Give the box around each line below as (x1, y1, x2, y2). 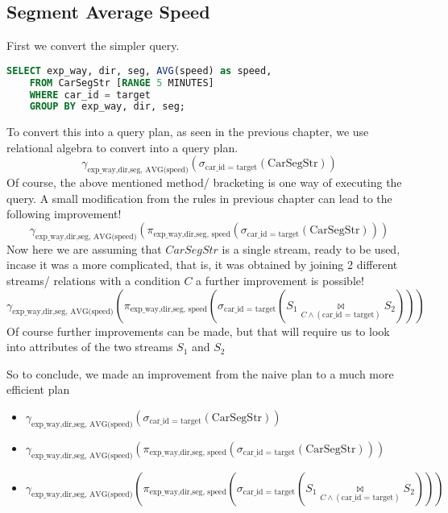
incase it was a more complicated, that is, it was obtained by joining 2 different (6, 256, 398, 273)
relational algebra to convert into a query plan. (6, 139, 239, 155)
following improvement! (6, 205, 122, 222)
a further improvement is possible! (196, 272, 364, 289)
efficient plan (6, 381, 70, 398)
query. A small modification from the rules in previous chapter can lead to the (6, 189, 392, 206)
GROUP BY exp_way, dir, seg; (29, 101, 185, 113)
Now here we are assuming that (6, 240, 162, 257)
